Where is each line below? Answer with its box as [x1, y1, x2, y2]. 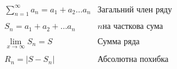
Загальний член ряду [97, 5, 172, 14]
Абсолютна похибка [97, 55, 169, 64]
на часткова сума [102, 22, 163, 31]
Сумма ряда [97, 37, 140, 46]
